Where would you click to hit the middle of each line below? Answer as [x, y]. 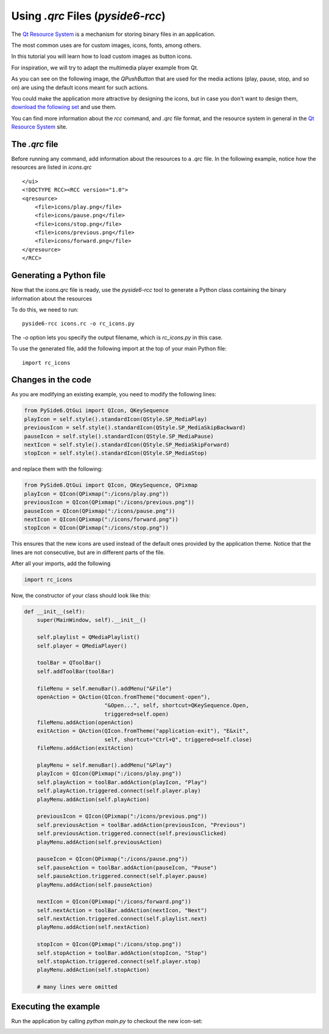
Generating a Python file [58, 275]
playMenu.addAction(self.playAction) [93, 799]
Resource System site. [39, 127]
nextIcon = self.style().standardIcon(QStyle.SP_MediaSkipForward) [127, 444]
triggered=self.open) [136, 714]
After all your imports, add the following [61, 563]
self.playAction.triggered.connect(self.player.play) [119, 791]
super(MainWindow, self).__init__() [91, 620]
